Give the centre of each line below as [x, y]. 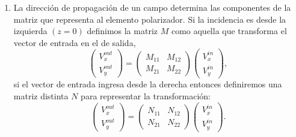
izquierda [30, 31]
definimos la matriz [122, 31]
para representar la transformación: [146, 96]
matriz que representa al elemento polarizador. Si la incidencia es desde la [150, 19]
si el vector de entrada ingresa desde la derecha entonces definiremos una [148, 84]
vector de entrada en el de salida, [75, 42]
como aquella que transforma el [229, 31]
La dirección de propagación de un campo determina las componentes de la [152, 7]
